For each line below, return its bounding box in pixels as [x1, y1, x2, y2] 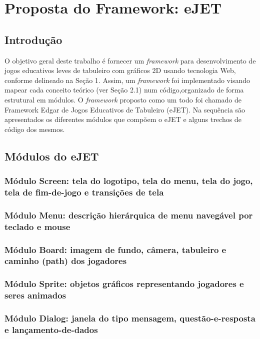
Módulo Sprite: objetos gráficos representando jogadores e [4, 277, 244, 290]
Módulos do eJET [4, 148, 99, 163]
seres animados [4, 289, 66, 301]
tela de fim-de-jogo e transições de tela [4, 185, 164, 198]
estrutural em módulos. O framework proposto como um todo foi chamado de [4, 94, 241, 104]
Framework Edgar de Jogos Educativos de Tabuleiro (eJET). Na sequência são [4, 104, 245, 114]
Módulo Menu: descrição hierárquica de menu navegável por [4, 208, 253, 221]
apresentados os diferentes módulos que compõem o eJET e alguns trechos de [4, 114, 241, 124]
